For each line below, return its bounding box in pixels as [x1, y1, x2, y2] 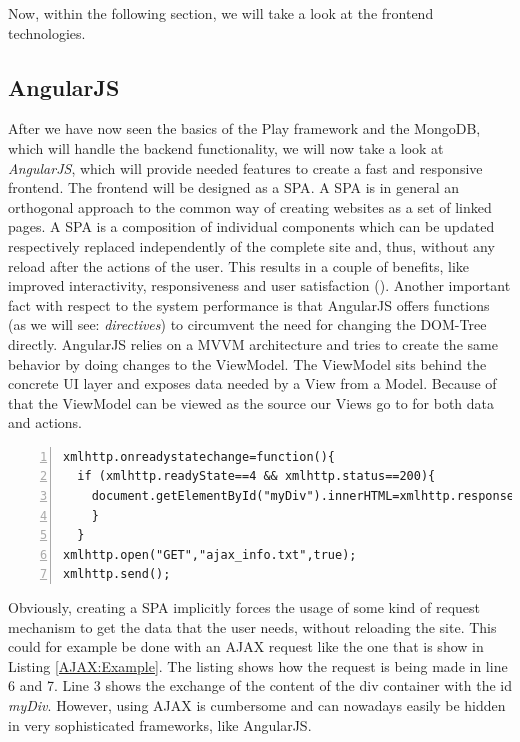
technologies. [8, 22, 86, 43]
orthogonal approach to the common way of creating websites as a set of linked [8, 196, 492, 217]
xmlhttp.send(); [63, 567, 171, 582]
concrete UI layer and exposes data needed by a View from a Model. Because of [8, 373, 497, 394]
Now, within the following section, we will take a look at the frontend [8, 3, 434, 23]
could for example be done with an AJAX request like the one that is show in [8, 636, 484, 657]
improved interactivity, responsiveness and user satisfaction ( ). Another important [8, 275, 511, 296]
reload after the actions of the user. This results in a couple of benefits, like [8, 255, 470, 276]
